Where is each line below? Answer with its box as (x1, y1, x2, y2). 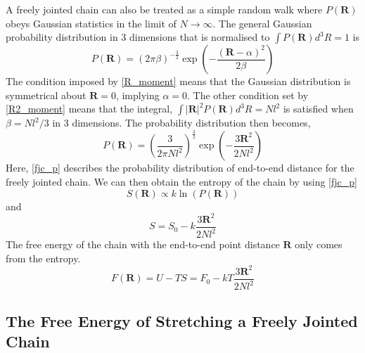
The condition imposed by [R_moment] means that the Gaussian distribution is (6, 74, 351, 89)
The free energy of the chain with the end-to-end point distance (6, 237, 280, 252)
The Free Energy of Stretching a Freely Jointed (6, 309, 358, 331)
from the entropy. (6, 250, 81, 265)
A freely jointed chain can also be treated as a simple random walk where (6, 2, 323, 16)
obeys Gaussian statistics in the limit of (6, 15, 177, 30)
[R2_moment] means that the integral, (6, 101, 173, 116)
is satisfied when (283, 101, 354, 116)
